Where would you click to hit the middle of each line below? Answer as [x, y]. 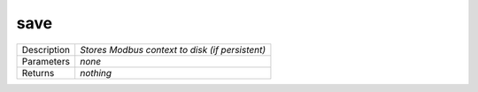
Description [46, 50]
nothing [96, 73]
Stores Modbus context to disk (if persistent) [173, 50]
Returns [38, 73]
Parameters [46, 61]
